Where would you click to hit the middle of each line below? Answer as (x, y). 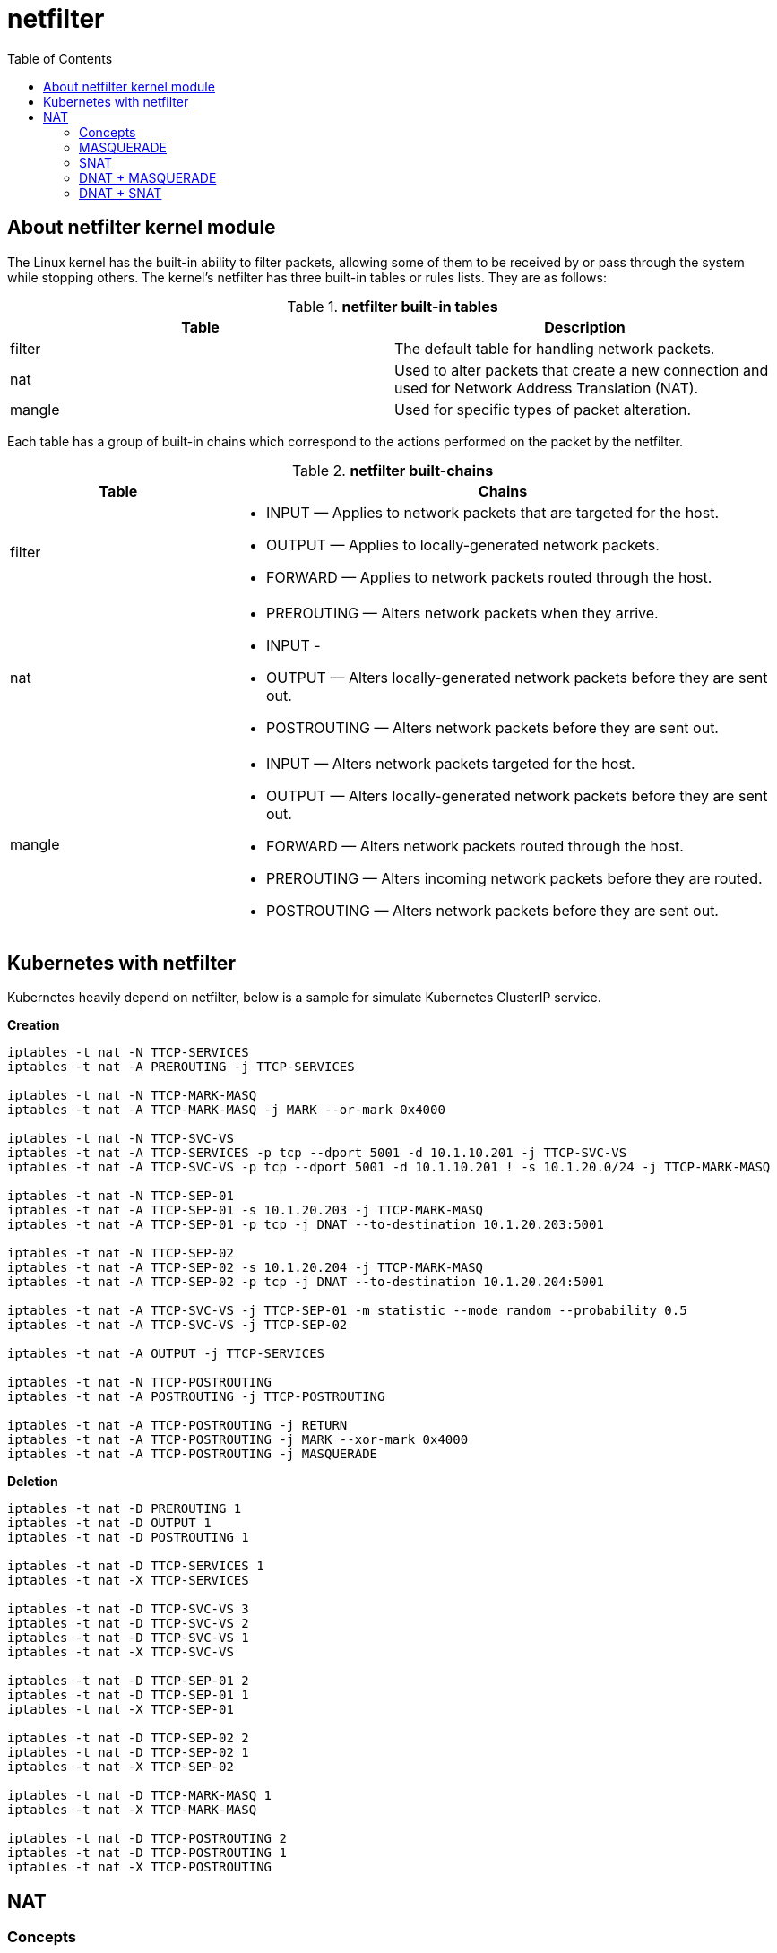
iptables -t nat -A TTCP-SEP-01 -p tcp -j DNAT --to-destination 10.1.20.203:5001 (306, 1225)
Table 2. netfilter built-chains (393, 470)
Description (585, 327)
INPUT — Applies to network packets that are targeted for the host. (492, 512)
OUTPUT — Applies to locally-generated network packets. (462, 544)
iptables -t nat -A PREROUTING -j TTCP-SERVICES (181, 1067)
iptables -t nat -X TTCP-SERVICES (128, 1581)
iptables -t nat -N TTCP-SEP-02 (121, 1253)
